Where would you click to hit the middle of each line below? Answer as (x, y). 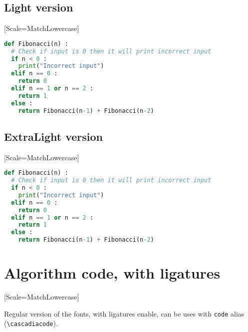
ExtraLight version (54, 136)
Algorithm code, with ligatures (112, 273)
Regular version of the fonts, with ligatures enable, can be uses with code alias (124, 313)
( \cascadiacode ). (31, 323)
